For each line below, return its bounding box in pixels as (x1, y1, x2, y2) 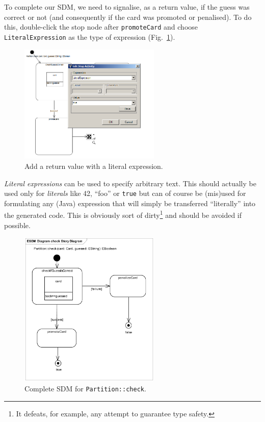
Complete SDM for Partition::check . (24, 383, 146, 393)
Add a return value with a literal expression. (24, 160, 163, 171)
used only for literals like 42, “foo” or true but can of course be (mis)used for (4, 188, 246, 198)
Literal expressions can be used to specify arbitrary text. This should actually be (4, 178, 256, 188)
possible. (4, 219, 31, 230)
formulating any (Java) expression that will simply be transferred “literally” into (4, 197, 256, 208)
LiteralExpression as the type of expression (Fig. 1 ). (4, 31, 175, 42)
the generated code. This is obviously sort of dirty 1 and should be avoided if (4, 208, 242, 220)
